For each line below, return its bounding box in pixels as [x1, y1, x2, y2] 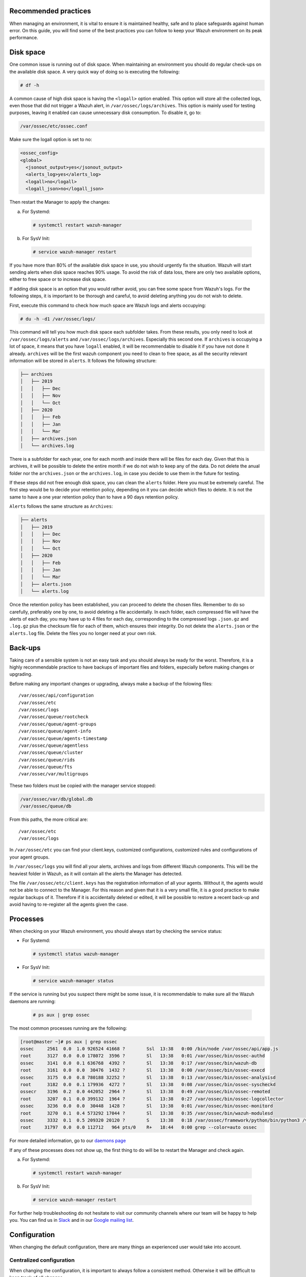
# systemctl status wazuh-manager [33, 951, 119, 957]
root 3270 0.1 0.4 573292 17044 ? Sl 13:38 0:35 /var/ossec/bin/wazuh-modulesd [20, 1110, 273, 1116]
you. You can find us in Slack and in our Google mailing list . [9, 1217, 134, 1223]
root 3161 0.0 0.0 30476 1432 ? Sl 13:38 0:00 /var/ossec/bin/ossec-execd [20, 1068, 265, 1073]
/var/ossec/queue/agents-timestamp [18, 736, 108, 741]
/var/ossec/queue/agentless [18, 742, 89, 748]
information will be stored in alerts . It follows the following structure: [9, 358, 157, 364]
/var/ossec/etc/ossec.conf [20, 123, 88, 129]
